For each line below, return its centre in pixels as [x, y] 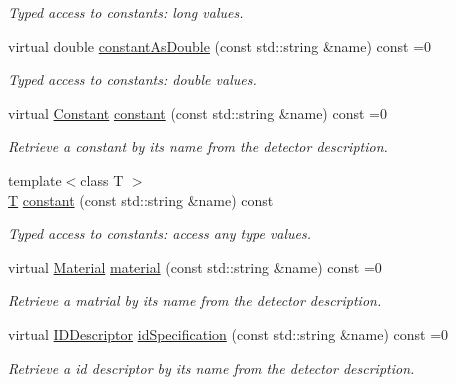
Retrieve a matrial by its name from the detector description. [195, 300]
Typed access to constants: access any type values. [160, 233]
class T [102, 179]
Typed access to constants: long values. [126, 12]
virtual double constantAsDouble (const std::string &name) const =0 [220, 45]
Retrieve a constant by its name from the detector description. [198, 146]
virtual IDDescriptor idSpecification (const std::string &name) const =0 [228, 333]
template [35, 179]
